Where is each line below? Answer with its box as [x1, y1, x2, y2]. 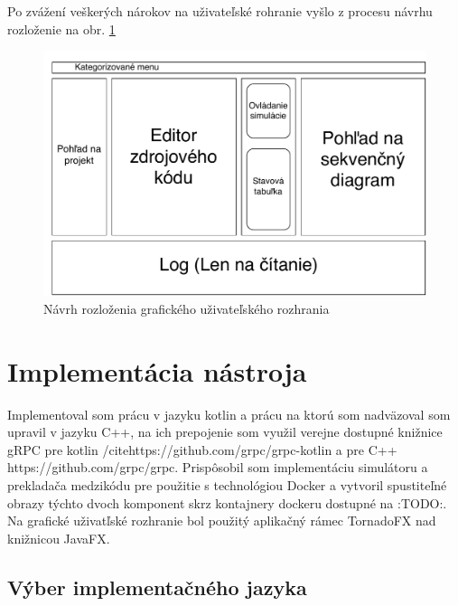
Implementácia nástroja [7, 352, 307, 389]
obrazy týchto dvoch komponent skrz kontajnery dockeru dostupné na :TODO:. [7, 493, 447, 512]
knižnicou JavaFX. [7, 528, 110, 547]
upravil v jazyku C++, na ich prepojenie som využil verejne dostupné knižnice [7, 422, 443, 441]
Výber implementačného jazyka [7, 573, 307, 601]
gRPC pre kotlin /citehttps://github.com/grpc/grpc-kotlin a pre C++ [7, 440, 397, 459]
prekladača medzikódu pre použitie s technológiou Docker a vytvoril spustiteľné [7, 476, 447, 495]
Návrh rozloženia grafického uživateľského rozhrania [43, 298, 330, 317]
